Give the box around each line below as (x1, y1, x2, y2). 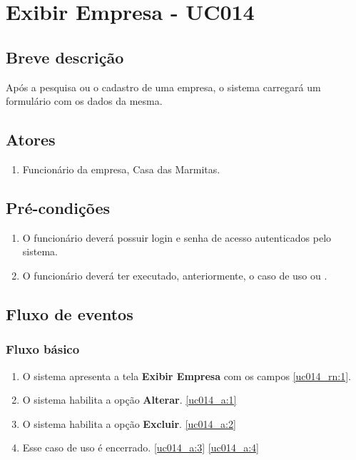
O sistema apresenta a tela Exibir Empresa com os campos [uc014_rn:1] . (22, 368, 351, 383)
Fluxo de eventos (6, 302, 133, 324)
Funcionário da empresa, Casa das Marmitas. (22, 161, 220, 176)
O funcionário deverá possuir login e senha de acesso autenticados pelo (22, 230, 332, 245)
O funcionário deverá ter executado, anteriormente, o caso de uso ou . (22, 267, 327, 282)
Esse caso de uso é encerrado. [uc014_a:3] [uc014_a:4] (22, 440, 259, 455)
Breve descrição (6, 46, 124, 68)
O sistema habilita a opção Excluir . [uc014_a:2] (22, 416, 236, 431)
